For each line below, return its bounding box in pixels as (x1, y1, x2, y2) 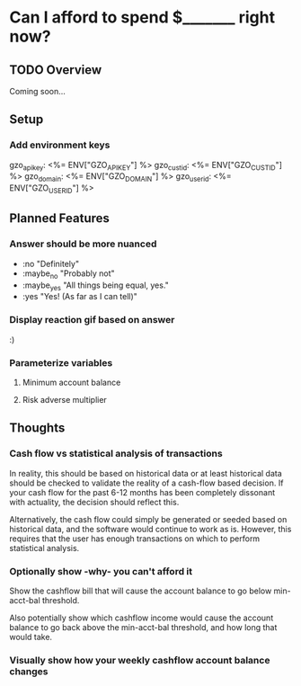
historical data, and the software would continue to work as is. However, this (9, 523, 292, 534)
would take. (9, 631, 52, 642)
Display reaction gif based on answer (9, 314, 175, 326)
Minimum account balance (22, 377, 121, 388)
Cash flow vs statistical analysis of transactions (9, 448, 223, 460)
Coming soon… (9, 86, 66, 96)
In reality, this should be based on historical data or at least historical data (9, 468, 283, 478)
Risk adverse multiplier (22, 394, 108, 405)
